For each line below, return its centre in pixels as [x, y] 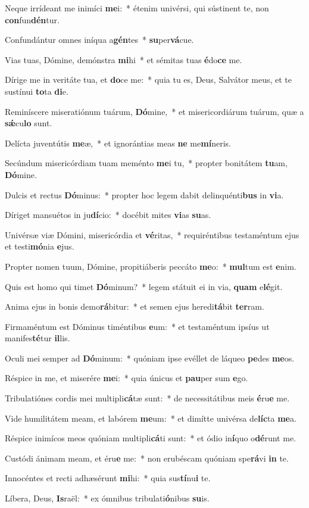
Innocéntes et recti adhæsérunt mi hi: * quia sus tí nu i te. [108, 478]
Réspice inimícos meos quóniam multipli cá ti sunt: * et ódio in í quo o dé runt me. [150, 438]
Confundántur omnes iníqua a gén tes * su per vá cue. [99, 40]
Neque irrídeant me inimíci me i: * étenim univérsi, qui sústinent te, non [137, 8]
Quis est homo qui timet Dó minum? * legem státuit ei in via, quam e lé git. [144, 286]
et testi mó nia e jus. [40, 246]
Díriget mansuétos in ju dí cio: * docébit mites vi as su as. [108, 215]
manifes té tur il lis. [38, 338]
